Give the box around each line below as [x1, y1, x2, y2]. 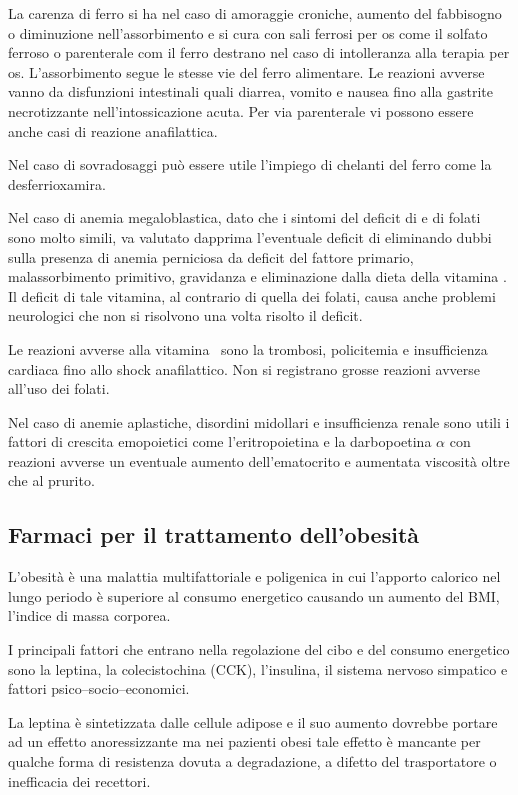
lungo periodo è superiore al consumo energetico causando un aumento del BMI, [8, 585, 500, 606]
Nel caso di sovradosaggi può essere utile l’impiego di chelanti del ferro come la [8, 154, 492, 175]
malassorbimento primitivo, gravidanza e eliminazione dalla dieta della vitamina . [8, 266, 507, 287]
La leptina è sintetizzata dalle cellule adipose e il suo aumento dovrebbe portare [8, 711, 498, 732]
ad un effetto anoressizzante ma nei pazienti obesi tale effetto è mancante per [8, 731, 481, 752]
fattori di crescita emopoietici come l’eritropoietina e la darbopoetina [8, 431, 432, 452]
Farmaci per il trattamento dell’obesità [8, 519, 420, 550]
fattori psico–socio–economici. [8, 678, 190, 699]
